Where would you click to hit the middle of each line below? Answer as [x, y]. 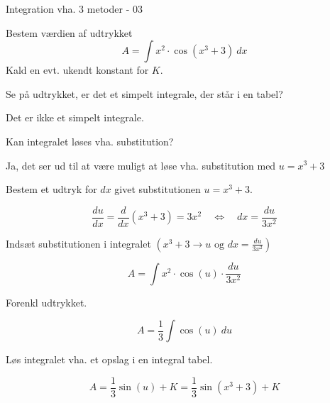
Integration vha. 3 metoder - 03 [74, 9]
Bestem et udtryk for [51, 189]
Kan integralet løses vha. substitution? [90, 141]
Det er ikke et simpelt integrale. [75, 117]
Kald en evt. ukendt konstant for [77, 70]
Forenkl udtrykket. [46, 302]
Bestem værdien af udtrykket [69, 32]
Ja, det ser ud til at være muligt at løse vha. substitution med [141, 165]
